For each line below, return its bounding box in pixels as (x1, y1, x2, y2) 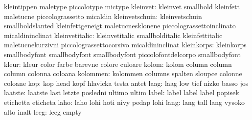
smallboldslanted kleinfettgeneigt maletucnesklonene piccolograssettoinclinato (4, 20, 236, 31)
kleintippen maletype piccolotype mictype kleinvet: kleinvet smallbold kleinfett (4, 1, 240, 11)
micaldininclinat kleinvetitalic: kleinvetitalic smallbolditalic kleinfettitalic (4, 30, 223, 40)
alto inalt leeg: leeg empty (4, 106, 82, 117)
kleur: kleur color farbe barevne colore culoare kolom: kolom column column (4, 59, 232, 69)
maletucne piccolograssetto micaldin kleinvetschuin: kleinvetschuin (4, 11, 202, 21)
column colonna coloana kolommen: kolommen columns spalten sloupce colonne (4, 68, 242, 79)
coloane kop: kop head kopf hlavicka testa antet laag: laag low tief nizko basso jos (4, 78, 249, 88)
